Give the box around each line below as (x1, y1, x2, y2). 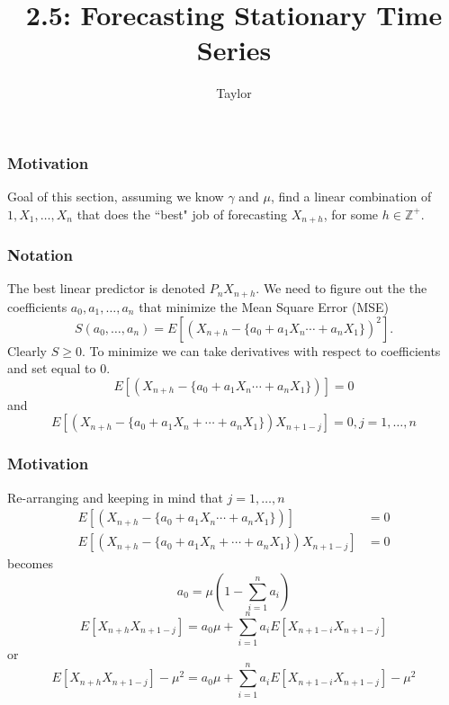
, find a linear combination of (271, 187, 432, 206)
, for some (323, 204, 379, 223)
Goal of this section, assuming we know (7, 187, 224, 206)
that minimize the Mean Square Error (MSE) (139, 297, 390, 316)
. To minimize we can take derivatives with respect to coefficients (81, 341, 441, 360)
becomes (7, 554, 54, 573)
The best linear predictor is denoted (7, 279, 205, 298)
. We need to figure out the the (256, 279, 427, 298)
